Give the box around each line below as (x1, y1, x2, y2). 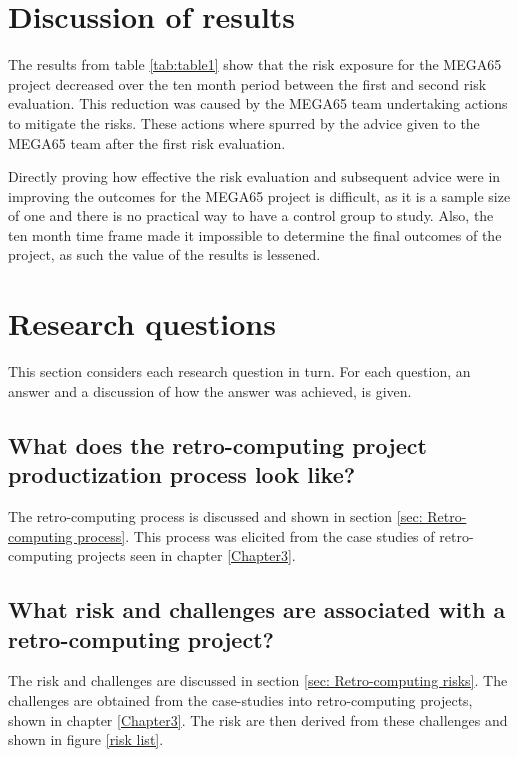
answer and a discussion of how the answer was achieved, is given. (8, 380, 412, 401)
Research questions (8, 303, 276, 344)
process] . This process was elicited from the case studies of (77, 525, 435, 546)
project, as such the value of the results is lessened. (8, 244, 321, 265)
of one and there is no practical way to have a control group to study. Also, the (8, 205, 494, 226)
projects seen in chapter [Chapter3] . (77, 545, 296, 566)
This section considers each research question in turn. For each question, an (8, 361, 471, 382)
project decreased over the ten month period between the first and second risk (8, 73, 487, 94)
